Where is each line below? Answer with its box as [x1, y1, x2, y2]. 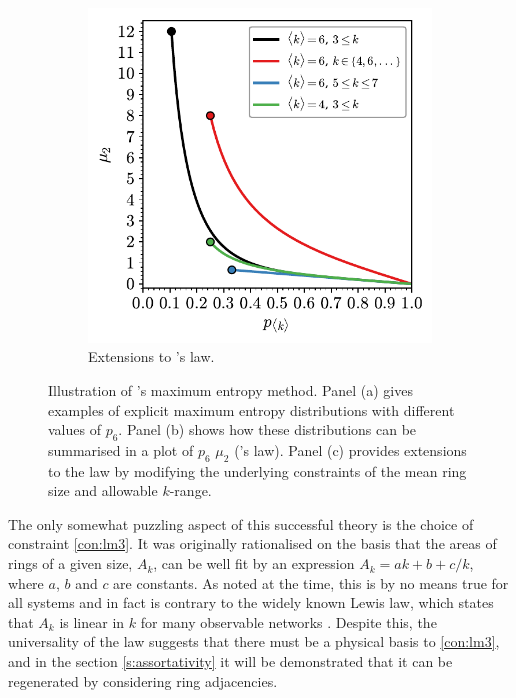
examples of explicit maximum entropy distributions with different [48, 399, 455, 420]
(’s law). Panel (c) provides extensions [234, 439, 467, 460]
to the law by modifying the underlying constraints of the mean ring [48, 460, 467, 481]
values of [48, 419, 101, 440]
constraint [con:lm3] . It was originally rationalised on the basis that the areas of [8, 533, 497, 554]
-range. [169, 480, 212, 501]
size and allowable [48, 480, 158, 501]
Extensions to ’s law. [88, 346, 215, 367]
